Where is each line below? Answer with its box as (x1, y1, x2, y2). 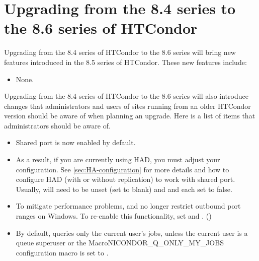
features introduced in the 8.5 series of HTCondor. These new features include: (4, 56, 247, 67)
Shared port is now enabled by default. (16, 137, 136, 148)
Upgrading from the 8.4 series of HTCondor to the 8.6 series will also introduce (4, 91, 248, 101)
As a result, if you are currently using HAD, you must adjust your (16, 154, 220, 165)
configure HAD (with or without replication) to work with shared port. (16, 174, 235, 184)
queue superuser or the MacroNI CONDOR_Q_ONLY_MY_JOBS (16, 237, 224, 248)
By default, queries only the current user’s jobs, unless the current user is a (16, 227, 248, 238)
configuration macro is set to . (16, 247, 109, 257)
